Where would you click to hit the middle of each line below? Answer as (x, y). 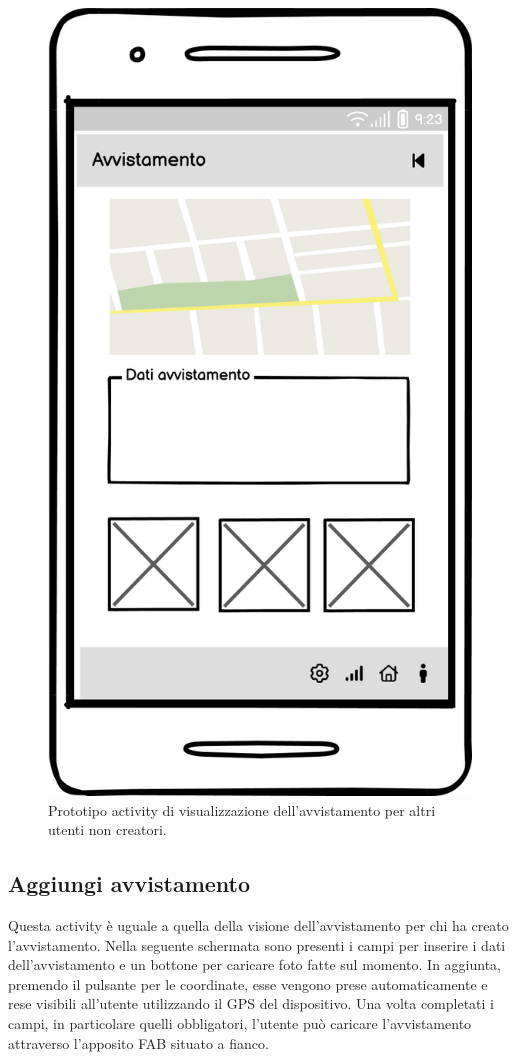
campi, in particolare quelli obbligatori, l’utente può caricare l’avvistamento (240, 1022)
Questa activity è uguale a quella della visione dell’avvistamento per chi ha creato (258, 924)
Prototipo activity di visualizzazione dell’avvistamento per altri (242, 809)
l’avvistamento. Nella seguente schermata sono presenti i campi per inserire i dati (257, 944)
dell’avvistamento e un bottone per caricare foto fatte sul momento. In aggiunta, (254, 964)
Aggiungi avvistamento (129, 883)
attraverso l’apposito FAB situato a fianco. (138, 1042)
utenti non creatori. (107, 829)
